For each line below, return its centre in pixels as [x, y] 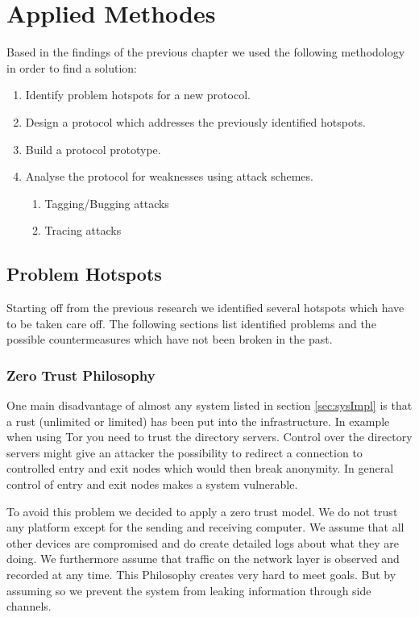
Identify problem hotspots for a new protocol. [138, 95]
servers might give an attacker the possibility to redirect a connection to [185, 452]
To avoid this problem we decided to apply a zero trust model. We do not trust [202, 511]
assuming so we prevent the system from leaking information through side [189, 590]
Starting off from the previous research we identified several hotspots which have [205, 308]
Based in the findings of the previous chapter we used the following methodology [206, 52]
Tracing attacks [83, 230]
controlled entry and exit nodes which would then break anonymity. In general [200, 468]
